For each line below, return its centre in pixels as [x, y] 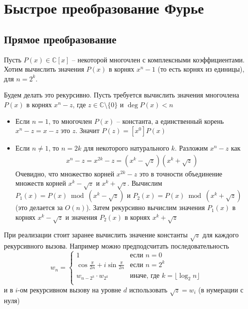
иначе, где [145, 276]
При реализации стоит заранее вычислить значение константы [96, 235]
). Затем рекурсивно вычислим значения [146, 207]
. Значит [88, 130]
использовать [148, 289]
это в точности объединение [181, 173]
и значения [81, 217]
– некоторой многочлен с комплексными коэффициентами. [158, 59]
